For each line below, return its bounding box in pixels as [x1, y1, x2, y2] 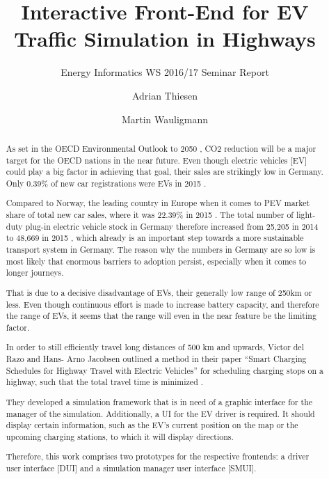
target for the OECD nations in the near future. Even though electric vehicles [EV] [6, 154, 307, 166]
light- [296, 209, 316, 221]
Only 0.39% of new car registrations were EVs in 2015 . [6, 177, 207, 189]
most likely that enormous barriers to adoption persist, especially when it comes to [6, 255, 307, 267]
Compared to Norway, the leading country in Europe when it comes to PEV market [6, 197, 310, 209]
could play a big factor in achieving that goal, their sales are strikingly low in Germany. [6, 166, 323, 178]
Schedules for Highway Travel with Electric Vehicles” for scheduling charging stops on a [6, 364, 323, 376]
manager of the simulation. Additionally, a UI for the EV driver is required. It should [6, 407, 315, 419]
